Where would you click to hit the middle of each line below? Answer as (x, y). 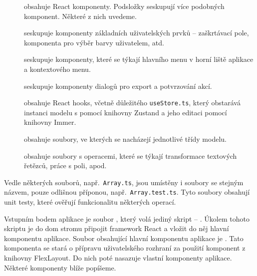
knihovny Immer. (50, 122)
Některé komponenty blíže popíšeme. (60, 267)
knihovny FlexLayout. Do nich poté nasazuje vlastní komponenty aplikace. (118, 258)
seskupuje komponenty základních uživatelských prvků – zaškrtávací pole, (136, 33)
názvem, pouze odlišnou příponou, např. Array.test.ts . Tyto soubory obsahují (127, 192)
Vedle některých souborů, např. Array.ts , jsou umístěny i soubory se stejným (124, 182)
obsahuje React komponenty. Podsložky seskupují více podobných (124, 6)
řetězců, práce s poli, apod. (65, 165)
